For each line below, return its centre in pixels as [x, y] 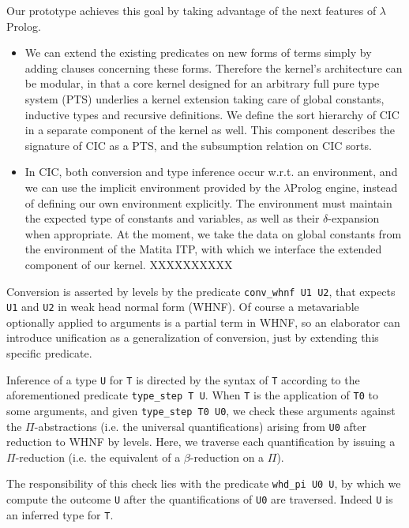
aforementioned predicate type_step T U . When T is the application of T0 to [192, 395]
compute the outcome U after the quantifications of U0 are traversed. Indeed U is [200, 499]
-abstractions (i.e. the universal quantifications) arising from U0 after [200, 426]
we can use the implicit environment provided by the [152, 187]
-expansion [354, 218]
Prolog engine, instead [344, 187]
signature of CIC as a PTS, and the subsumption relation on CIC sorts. [198, 145]
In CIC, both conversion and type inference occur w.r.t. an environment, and [211, 172]
